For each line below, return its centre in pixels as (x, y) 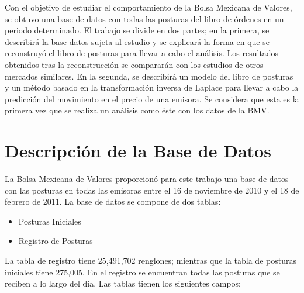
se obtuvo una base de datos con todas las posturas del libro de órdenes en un (144, 18)
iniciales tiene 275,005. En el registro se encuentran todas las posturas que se (142, 272)
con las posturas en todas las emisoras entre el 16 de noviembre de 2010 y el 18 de (152, 190)
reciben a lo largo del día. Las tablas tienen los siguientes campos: (123, 283)
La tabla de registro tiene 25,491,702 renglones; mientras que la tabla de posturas (151, 261)
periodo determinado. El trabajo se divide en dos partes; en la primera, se (137, 30)
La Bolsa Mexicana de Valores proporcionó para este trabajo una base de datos (147, 179)
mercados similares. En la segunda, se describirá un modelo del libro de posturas (149, 76)
